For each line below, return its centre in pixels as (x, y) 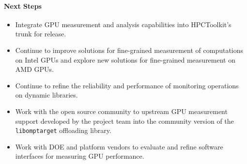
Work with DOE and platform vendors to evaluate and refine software (119, 146)
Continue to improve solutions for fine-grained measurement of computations (129, 50)
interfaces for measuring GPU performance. (80, 156)
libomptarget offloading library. (63, 130)
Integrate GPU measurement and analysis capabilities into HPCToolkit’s (123, 24)
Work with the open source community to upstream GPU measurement (121, 111)
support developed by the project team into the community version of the (124, 121)
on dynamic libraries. (46, 95)
